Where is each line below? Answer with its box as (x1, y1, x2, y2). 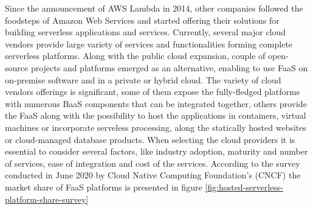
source (5, 61, 29, 74)
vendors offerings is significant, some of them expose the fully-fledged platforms (5, 85, 300, 98)
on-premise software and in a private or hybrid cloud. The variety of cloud (5, 73, 281, 86)
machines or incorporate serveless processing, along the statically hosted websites (5, 121, 306, 133)
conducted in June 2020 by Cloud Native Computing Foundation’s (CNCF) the (5, 169, 301, 181)
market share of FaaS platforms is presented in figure (5, 180, 202, 193)
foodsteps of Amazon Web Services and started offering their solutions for (5, 13, 280, 26)
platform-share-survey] (5, 192, 89, 205)
